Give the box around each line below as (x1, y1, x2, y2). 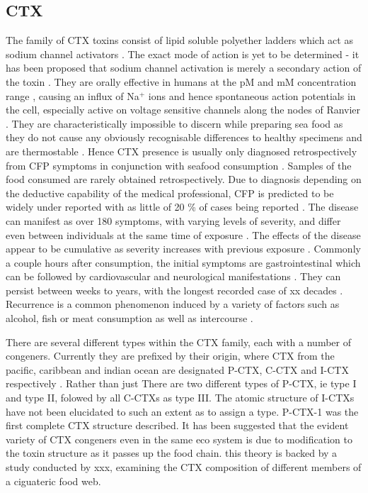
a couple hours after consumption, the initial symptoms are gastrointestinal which (6, 255, 361, 270)
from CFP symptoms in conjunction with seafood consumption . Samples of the (6, 157, 352, 172)
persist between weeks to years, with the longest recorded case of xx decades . (6, 282, 343, 297)
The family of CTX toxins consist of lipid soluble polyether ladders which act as (6, 33, 353, 48)
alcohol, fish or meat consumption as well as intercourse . (6, 311, 253, 326)
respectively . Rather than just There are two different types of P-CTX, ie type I (6, 376, 357, 391)
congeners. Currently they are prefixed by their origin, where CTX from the (6, 348, 335, 363)
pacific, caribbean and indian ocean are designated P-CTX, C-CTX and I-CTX (6, 362, 349, 377)
